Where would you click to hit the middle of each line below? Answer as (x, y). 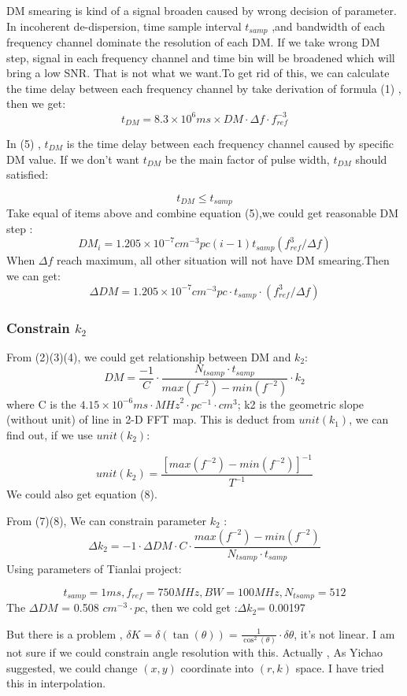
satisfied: (28, 174)
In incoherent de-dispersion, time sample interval (124, 26)
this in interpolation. (56, 683)
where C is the (41, 404)
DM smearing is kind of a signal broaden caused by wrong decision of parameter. (202, 10)
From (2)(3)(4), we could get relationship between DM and (149, 356)
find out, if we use (50, 434)
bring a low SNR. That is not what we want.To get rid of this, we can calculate (198, 73)
